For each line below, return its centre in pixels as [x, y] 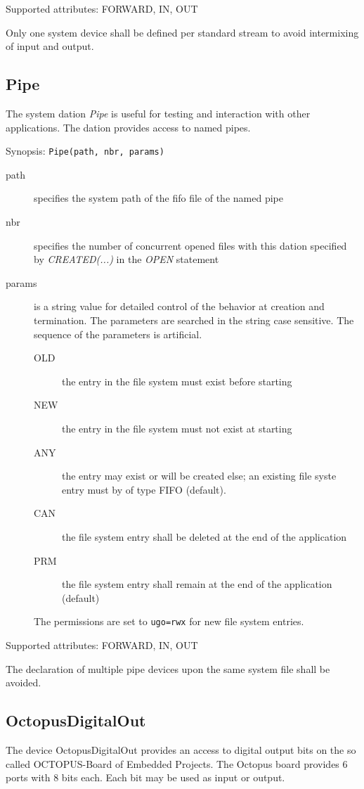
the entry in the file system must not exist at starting [177, 428]
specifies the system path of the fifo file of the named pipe [158, 198]
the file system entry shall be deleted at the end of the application [204, 536]
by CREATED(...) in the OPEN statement [126, 259]
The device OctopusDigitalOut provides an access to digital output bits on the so [181, 749]
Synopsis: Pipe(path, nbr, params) [85, 151]
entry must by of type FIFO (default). [144, 489]
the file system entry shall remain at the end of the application [197, 584]
